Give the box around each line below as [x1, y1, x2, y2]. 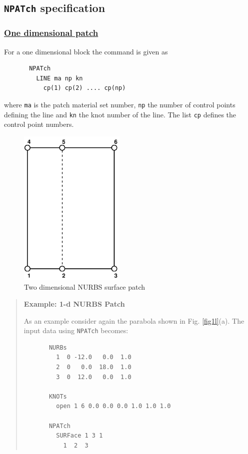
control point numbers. [4, 119, 74, 129]
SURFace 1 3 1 [56, 432, 103, 440]
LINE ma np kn [36, 74, 83, 82]
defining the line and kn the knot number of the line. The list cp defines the [4, 109, 236, 119]
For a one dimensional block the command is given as [4, 46, 168, 56]
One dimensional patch [4, 26, 98, 39]
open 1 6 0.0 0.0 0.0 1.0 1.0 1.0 [56, 403, 171, 410]
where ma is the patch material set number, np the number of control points [4, 99, 235, 109]
